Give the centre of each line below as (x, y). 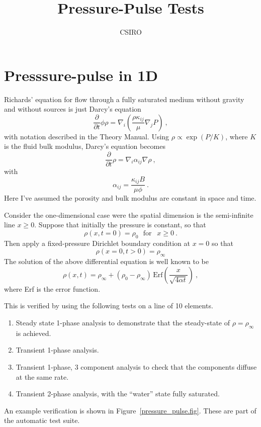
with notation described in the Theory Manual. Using (87, 136)
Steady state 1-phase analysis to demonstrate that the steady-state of (123, 322)
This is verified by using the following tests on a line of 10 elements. (109, 306)
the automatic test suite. (42, 420)
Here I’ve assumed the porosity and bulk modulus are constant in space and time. (130, 198)
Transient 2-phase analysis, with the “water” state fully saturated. (118, 394)
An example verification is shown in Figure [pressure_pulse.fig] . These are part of (130, 410)
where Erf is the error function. (52, 288)
